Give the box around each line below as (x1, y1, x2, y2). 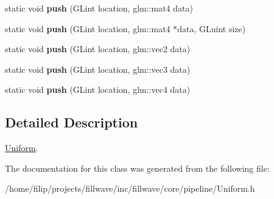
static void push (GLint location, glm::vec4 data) (5, 83, 191, 96)
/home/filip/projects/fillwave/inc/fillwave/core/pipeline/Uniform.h (5, 182, 255, 195)
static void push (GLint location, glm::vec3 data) (5, 62, 191, 75)
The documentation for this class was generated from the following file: (5, 161, 270, 174)
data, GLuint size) (177, 22, 246, 35)
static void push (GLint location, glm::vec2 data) (5, 42, 191, 55)
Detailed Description (5, 113, 138, 132)
